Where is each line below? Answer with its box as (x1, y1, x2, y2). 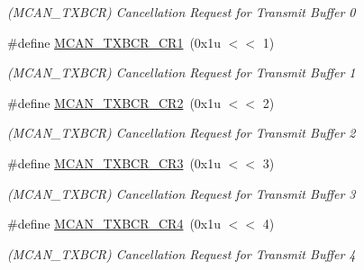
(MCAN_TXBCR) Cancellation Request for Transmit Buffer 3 (7, 184, 356, 202)
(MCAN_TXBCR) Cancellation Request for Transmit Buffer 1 (7, 63, 356, 82)
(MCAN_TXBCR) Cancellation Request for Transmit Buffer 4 (7, 244, 356, 263)
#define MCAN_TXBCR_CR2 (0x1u (7, 93, 222, 112)
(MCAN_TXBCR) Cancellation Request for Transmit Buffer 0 (7, 3, 356, 21)
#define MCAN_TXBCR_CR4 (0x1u (7, 214, 222, 233)
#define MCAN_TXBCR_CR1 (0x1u (7, 32, 222, 51)
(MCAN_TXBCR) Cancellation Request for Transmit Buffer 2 (7, 123, 356, 142)
